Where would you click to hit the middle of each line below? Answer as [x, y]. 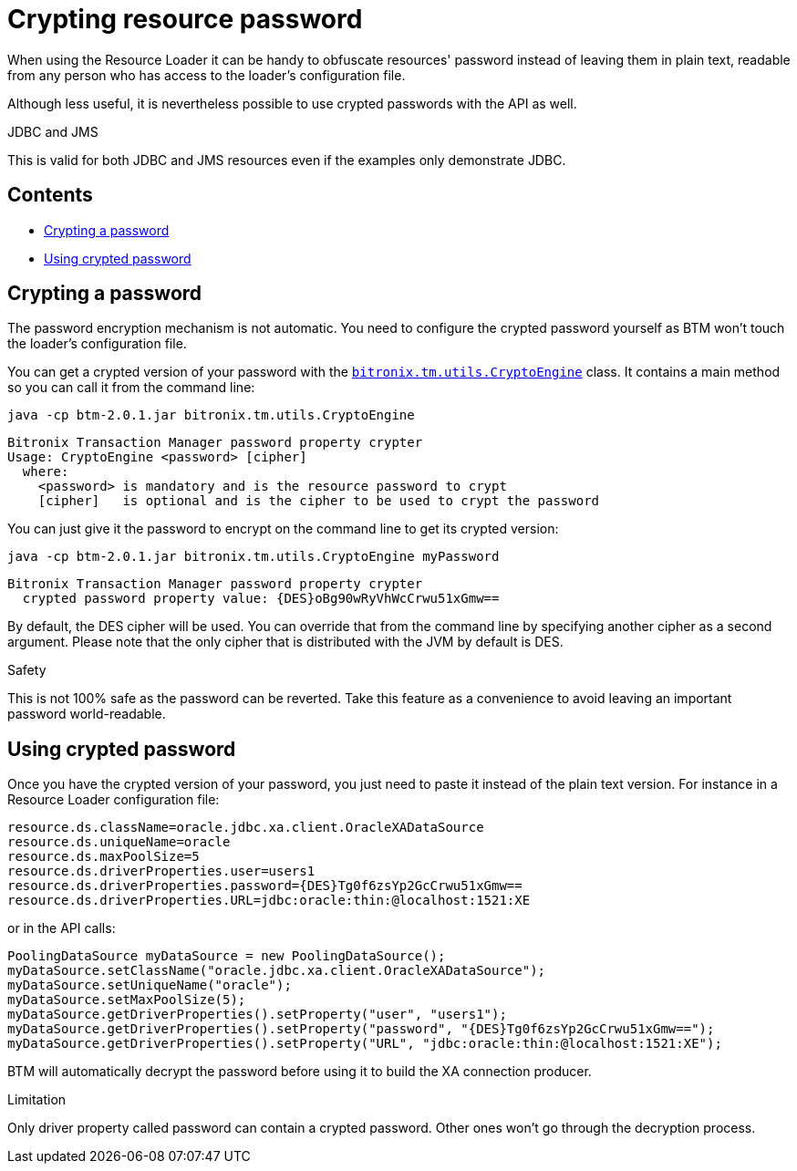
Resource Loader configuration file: [114, 800]
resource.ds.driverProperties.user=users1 [161, 871]
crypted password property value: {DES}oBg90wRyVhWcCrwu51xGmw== [261, 599]
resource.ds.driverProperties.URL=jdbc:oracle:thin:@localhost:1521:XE [269, 901]
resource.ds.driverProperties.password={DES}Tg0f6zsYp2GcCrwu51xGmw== [265, 886]
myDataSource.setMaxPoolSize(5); [127, 1000]
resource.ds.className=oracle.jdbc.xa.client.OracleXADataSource [246, 828]
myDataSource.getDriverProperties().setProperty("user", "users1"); [257, 1015]
